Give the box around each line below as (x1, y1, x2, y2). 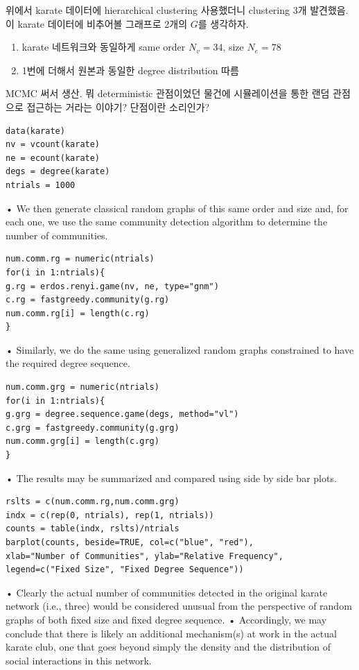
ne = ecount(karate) (6, 153, 100, 163)
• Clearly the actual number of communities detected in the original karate (6, 585, 328, 599)
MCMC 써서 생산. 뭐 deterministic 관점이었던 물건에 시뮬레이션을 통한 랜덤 (6, 86, 330, 101)
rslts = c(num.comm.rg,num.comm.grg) (6, 497, 179, 507)
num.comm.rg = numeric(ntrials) (6, 254, 155, 264)
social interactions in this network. (6, 653, 152, 667)
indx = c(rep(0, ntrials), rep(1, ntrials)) (6, 510, 214, 520)
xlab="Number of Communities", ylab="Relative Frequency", (6, 551, 283, 561)
